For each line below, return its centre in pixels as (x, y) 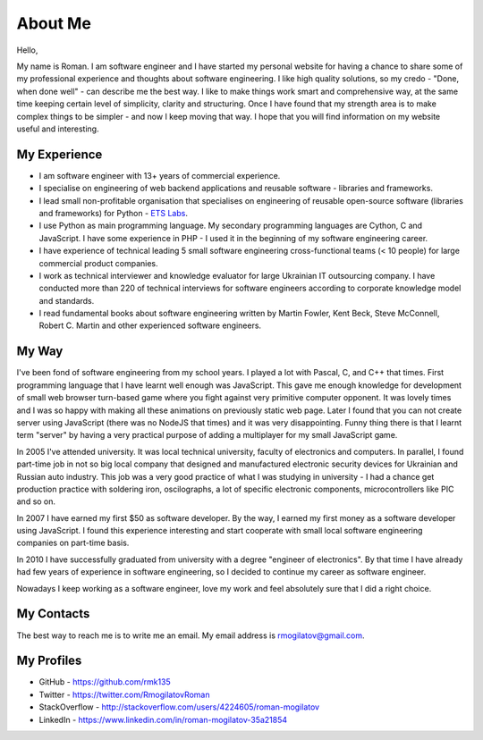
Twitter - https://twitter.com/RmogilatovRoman (124, 694)
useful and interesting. (58, 129)
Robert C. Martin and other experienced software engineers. (150, 325)
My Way (40, 352)
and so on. (36, 501)
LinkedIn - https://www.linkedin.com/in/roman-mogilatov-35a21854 (163, 719)
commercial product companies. (98, 263)
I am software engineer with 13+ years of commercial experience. (160, 175)
